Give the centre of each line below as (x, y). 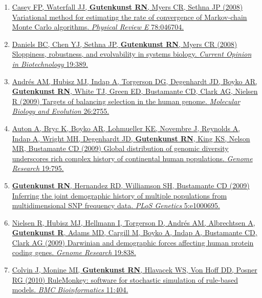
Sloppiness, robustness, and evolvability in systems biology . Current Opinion (132, 54)
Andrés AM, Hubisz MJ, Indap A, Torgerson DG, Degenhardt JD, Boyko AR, (135, 81)
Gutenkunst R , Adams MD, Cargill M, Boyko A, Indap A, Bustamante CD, (135, 232)
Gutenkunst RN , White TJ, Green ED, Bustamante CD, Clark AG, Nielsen (135, 91)
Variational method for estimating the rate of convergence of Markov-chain (129, 17)
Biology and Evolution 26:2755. (61, 111)
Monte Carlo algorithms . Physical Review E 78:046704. (98, 27)
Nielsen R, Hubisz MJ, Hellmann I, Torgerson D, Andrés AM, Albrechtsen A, (134, 222)
